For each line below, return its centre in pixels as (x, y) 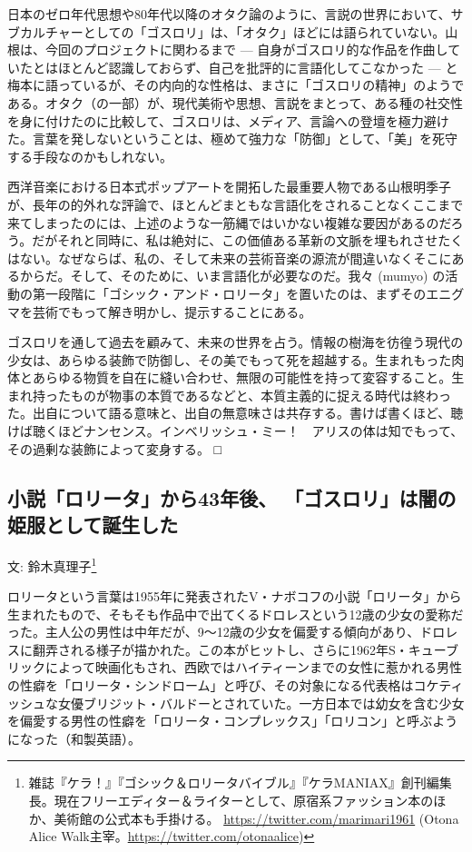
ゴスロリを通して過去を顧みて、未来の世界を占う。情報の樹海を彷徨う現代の (236, 342)
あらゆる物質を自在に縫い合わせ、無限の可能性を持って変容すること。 (242, 377)
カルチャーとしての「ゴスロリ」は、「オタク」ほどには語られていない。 (232, 31)
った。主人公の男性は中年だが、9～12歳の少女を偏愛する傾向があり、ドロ (226, 632)
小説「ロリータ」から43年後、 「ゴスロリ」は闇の (232, 497)
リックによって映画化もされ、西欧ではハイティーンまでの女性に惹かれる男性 (235, 667)
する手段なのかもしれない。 (90, 156)
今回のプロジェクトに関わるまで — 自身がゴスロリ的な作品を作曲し (246, 50)
